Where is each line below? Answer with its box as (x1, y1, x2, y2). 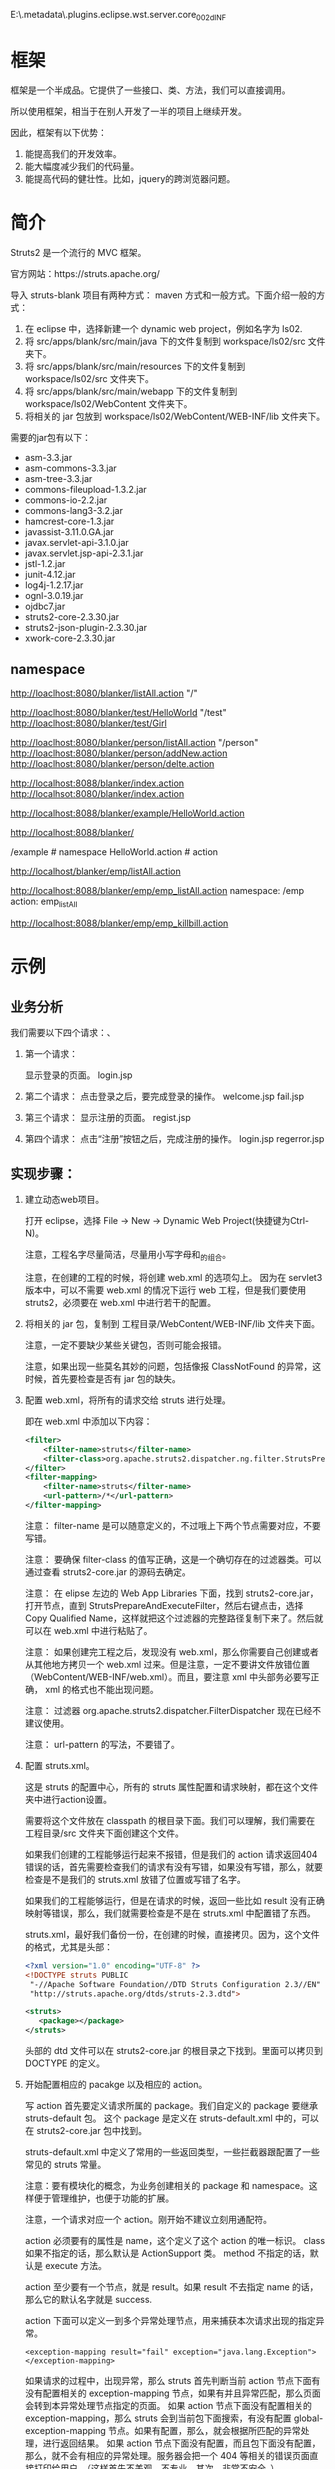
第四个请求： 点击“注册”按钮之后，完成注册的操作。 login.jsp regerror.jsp (24, 1133, 325, 1145)
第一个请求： (24, 1048, 78, 1060)
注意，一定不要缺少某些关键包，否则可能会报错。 (24, 1339, 227, 1351)
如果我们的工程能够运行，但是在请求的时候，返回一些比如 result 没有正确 (24, 1894, 325, 1906)
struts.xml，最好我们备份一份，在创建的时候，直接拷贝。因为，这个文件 (24, 1928, 320, 1940)
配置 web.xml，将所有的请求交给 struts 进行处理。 (24, 1394, 232, 1406)
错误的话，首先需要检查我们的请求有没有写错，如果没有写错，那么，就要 (24, 1860, 323, 1873)
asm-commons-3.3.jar (24, 462, 117, 474)
